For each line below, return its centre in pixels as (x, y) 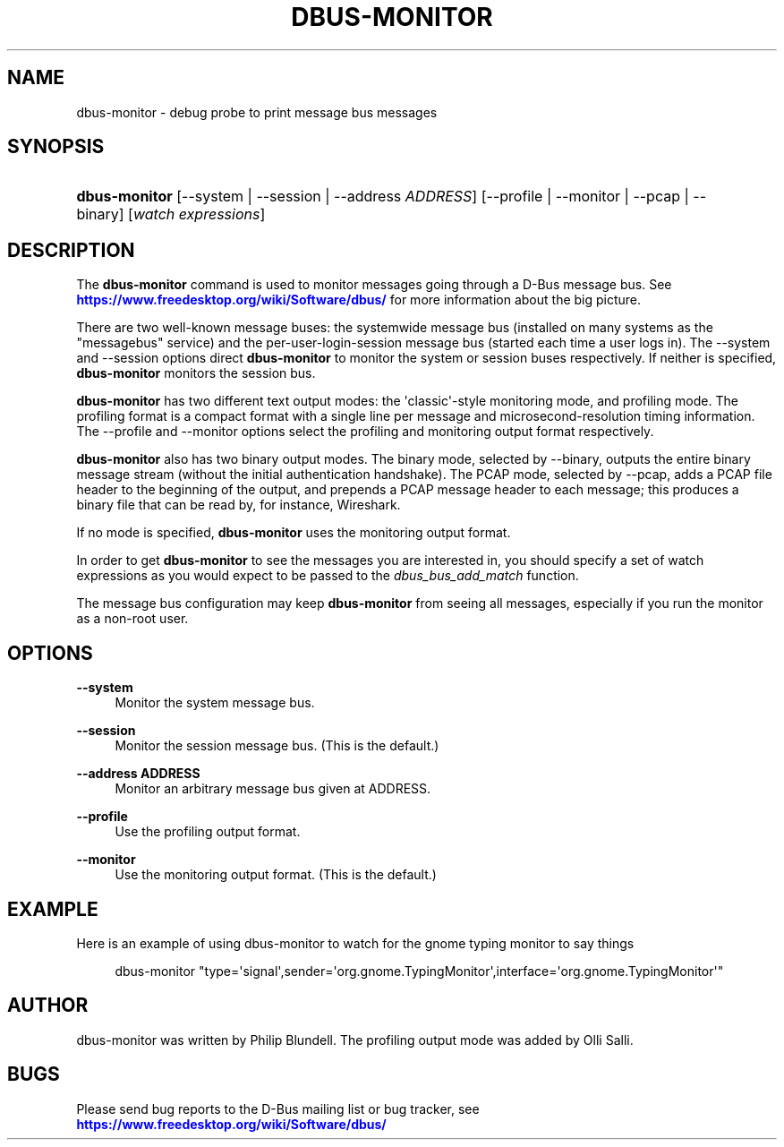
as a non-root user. (132, 619)
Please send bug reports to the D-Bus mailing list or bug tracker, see (278, 1108)
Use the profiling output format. (208, 832)
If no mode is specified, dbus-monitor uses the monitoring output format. (294, 533)
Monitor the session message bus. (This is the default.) (277, 746)
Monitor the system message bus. (215, 703)
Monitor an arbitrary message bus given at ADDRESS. (273, 789)
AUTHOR (48, 1006)
